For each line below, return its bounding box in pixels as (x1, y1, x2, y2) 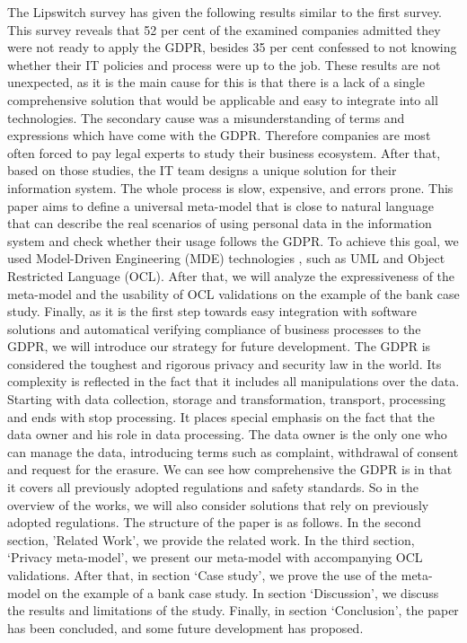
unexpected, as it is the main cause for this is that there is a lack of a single (7, 73, 425, 92)
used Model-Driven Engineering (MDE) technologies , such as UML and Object (7, 249, 445, 268)
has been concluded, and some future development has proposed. (7, 618, 364, 637)
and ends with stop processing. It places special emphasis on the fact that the (7, 407, 435, 426)
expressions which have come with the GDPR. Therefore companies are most (7, 126, 431, 145)
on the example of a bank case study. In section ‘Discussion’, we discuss (44, 583, 439, 602)
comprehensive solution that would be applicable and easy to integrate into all (7, 90, 438, 109)
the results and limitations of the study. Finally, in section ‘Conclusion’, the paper (7, 601, 459, 620)
